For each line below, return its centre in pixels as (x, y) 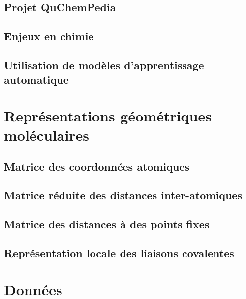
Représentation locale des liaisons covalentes (119, 253)
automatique (36, 79)
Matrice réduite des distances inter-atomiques (123, 195)
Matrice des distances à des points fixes (107, 224)
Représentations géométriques (108, 115)
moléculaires (47, 135)
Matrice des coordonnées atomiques (97, 166)
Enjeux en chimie (49, 36)
